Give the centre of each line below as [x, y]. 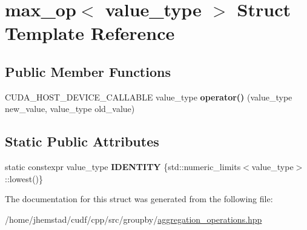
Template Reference [90, 33]
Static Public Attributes [82, 141]
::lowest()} [24, 178]
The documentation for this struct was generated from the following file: [139, 199]
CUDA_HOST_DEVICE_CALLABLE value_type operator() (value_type [149, 97]
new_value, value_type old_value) [70, 109]
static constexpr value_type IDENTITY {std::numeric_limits [123, 167]
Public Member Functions [88, 71]
